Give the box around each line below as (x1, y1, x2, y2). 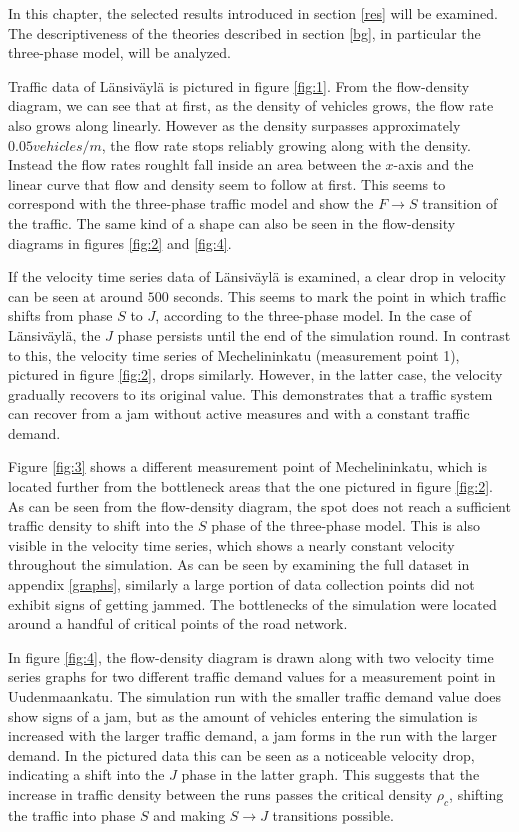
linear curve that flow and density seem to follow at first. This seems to (8, 173, 446, 194)
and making (153, 804, 226, 825)
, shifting (449, 783, 504, 804)
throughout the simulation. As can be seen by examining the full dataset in (8, 554, 470, 575)
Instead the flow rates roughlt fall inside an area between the (8, 154, 381, 175)
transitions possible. (272, 804, 394, 825)
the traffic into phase (8, 804, 136, 825)
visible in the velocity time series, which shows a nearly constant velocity (8, 534, 455, 555)
